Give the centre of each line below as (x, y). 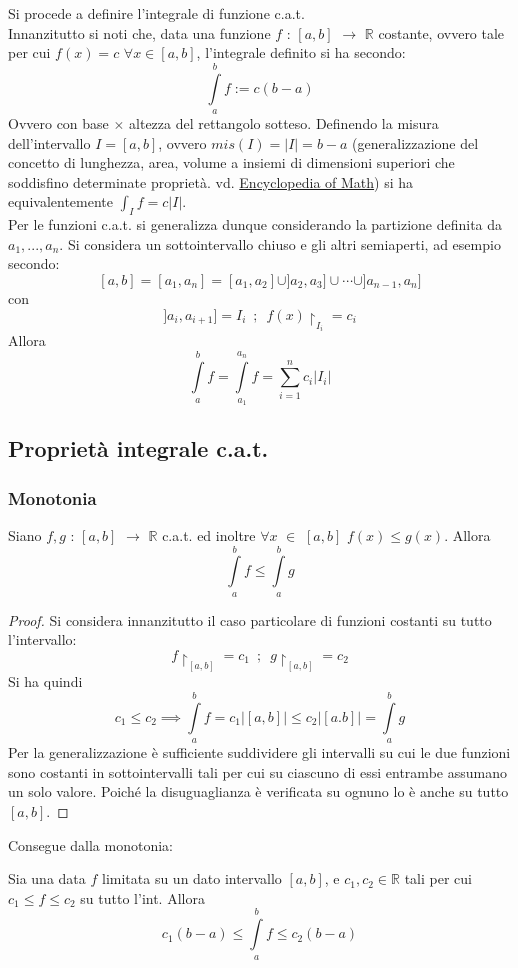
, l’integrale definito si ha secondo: (301, 52)
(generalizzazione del (415, 142)
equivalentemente (60, 201)
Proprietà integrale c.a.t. (138, 448)
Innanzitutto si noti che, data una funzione (139, 32)
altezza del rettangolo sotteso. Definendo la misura (284, 122)
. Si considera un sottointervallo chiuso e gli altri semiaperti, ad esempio (280, 243)
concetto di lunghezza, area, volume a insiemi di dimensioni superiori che (231, 162)
